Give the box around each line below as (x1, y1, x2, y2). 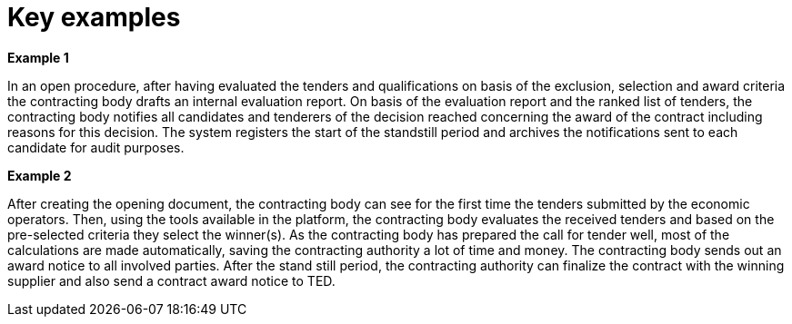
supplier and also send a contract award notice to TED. (7, 272, 336, 289)
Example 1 (7, 49, 69, 65)
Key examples (7, 2, 181, 33)
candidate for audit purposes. (7, 139, 185, 155)
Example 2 (7, 167, 72, 183)
